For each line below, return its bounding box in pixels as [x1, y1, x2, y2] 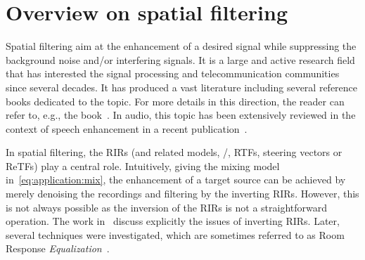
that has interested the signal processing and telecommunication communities [6, 66, 340, 81]
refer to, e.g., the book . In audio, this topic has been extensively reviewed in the [6, 108, 356, 122]
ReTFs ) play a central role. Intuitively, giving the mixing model [6, 158, 280, 173]
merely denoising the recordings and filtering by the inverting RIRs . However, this [6, 186, 359, 201]
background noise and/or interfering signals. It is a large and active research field [6, 52, 355, 67]
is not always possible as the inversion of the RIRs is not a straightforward [6, 200, 328, 214]
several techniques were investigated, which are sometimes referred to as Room [6, 227, 345, 242]
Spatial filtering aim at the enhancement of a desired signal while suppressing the [6, 39, 357, 53]
